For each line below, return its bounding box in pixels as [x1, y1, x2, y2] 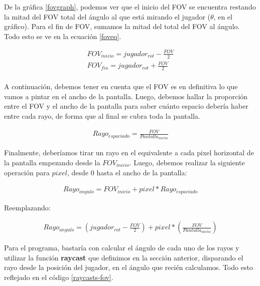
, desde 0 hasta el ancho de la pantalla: [67, 167, 187, 177]
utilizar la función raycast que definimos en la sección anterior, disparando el [4, 252, 243, 262]
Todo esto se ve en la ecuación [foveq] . [4, 31, 121, 41]
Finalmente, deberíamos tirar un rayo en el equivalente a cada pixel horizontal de [4, 147, 254, 158]
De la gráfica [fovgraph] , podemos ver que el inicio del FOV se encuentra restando [4, 2, 256, 12]
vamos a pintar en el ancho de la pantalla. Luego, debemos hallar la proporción [4, 91, 248, 101]
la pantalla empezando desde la [4, 157, 100, 167]
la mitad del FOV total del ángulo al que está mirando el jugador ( [4, 11, 211, 22]
